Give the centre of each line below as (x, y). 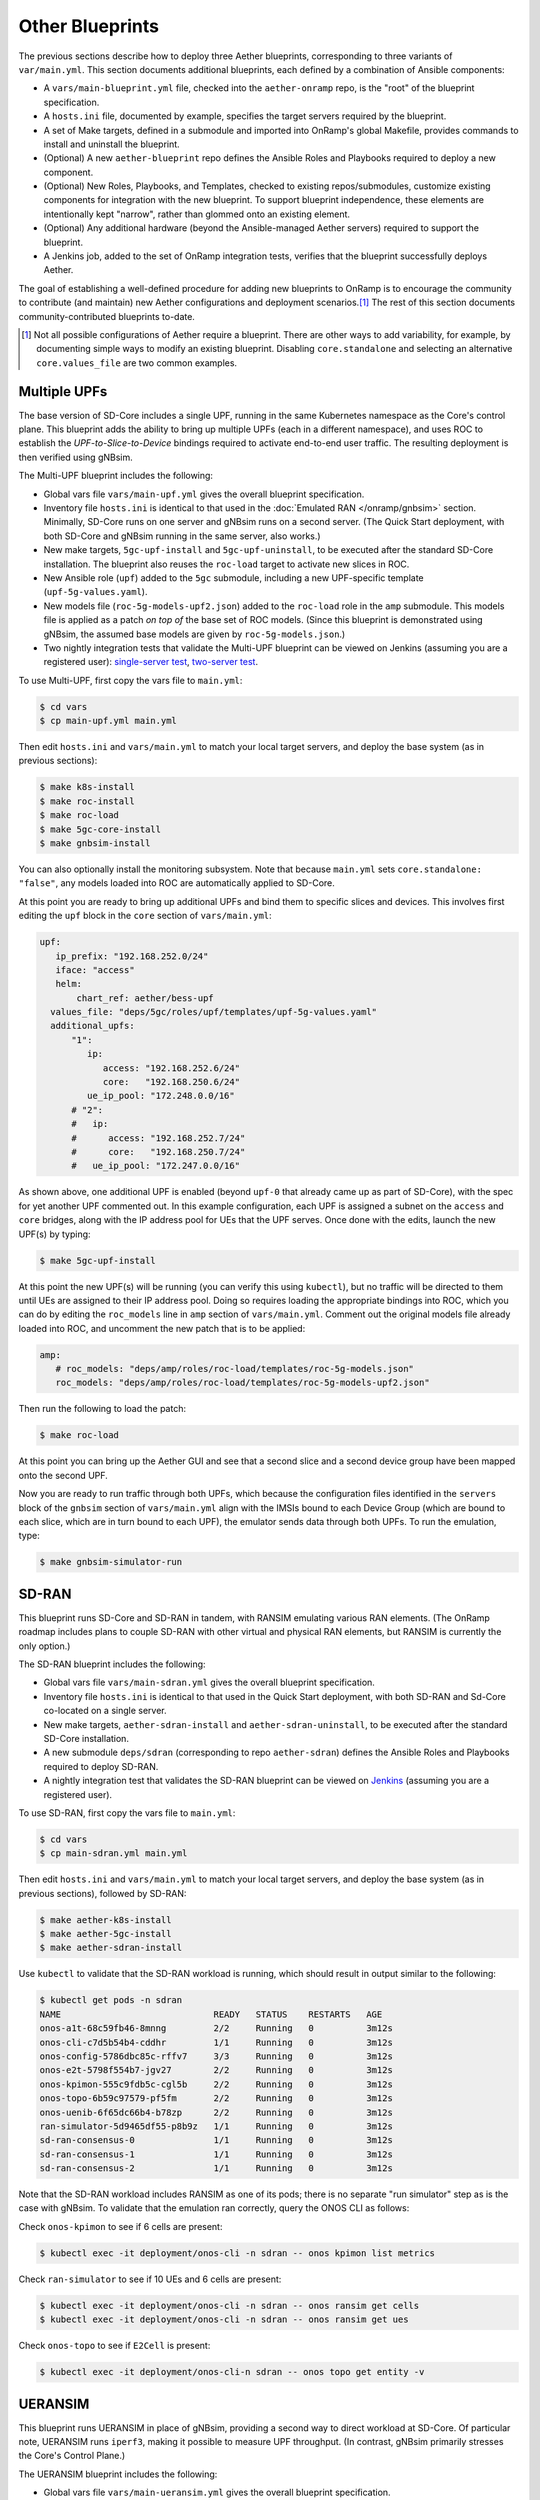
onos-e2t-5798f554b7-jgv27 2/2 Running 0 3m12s (216, 2070)
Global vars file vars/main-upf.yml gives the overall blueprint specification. (204, 494)
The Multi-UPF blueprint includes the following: (116, 476)
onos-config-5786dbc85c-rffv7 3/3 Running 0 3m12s (216, 2056)
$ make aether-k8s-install (105, 1919)
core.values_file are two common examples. (137, 362)
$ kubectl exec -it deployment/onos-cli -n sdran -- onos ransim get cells (229, 2305)
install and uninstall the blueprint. (111, 144)
